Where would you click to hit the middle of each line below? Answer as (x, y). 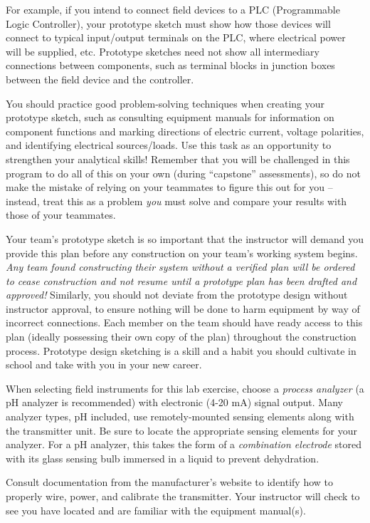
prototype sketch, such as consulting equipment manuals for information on (170, 117)
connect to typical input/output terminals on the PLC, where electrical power (176, 37)
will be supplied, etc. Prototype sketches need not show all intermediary (163, 51)
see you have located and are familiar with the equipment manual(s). (156, 510)
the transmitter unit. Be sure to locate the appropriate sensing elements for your (181, 430)
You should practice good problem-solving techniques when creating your (165, 103)
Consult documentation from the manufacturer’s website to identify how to (170, 482)
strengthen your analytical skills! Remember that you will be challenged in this (178, 159)
